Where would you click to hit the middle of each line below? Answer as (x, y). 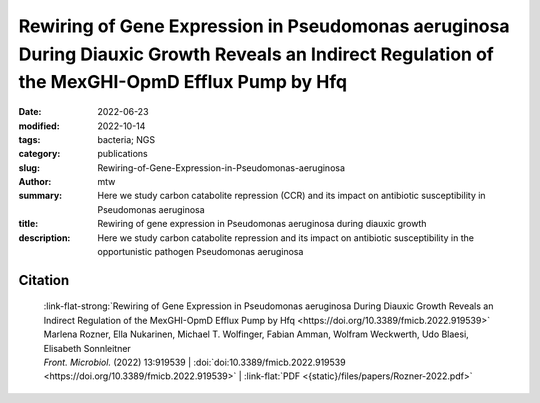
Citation (44, 280)
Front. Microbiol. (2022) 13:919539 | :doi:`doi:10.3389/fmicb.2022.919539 (194, 362)
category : (39, 154)
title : (28, 224)
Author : (35, 182)
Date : (30, 112)
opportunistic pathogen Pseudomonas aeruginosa (200, 252)
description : (44, 237)
